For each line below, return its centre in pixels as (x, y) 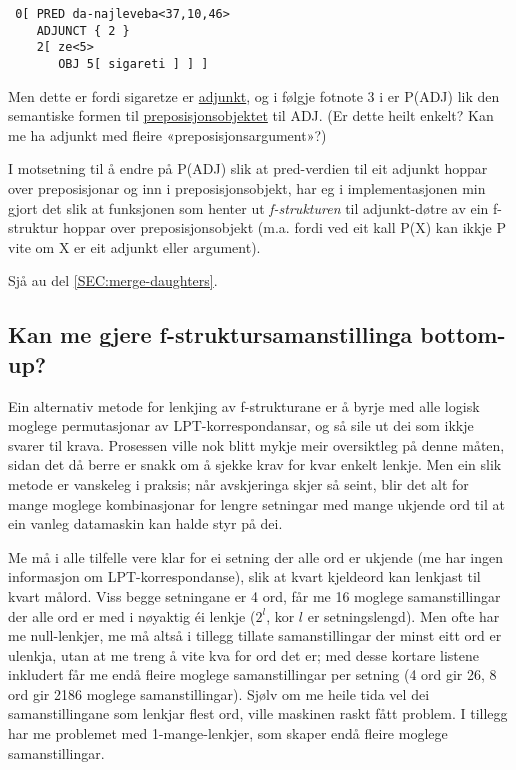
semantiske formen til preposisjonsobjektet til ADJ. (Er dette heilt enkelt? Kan (251, 115)
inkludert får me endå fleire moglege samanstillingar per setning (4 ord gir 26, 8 (252, 674)
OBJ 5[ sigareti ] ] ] (133, 63)
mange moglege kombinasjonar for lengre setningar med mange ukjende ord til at (256, 503)
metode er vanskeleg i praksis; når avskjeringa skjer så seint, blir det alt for (238, 483)
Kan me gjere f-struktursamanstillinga (210, 334)
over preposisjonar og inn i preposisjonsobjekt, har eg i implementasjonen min (247, 188)
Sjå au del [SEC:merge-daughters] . (113, 280)
